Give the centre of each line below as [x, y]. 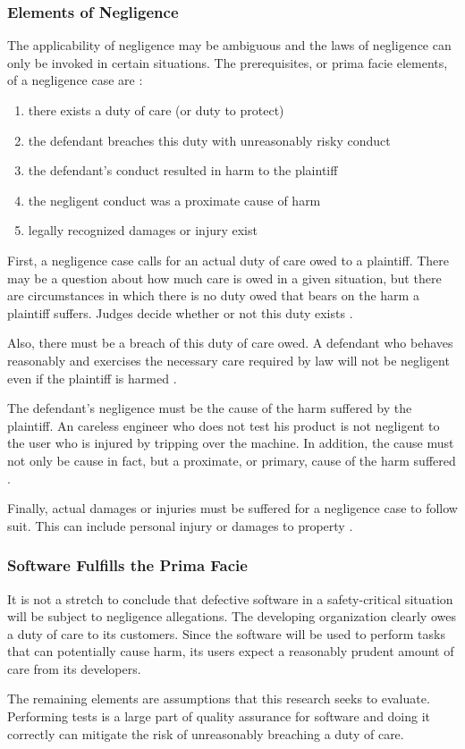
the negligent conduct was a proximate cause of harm [174, 200]
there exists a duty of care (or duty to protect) [156, 110]
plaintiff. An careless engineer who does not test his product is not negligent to [224, 425]
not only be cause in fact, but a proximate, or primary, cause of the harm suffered [232, 460]
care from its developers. [74, 668]
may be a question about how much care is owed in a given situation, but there [224, 278]
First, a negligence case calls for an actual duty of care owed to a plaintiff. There [228, 260]
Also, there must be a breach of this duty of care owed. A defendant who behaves [230, 343]
